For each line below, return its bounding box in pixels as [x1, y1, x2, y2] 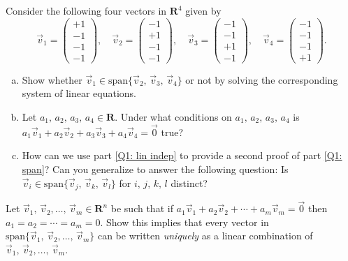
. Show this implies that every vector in [100, 214, 269, 229]
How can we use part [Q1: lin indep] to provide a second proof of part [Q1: [22, 148, 342, 163]
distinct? [171, 175, 208, 190]
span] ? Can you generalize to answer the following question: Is [22, 161, 289, 176]
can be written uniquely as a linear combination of [97, 228, 313, 243]
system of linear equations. [22, 86, 137, 100]
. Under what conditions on [115, 109, 232, 124]
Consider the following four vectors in [6, 3, 167, 17]
